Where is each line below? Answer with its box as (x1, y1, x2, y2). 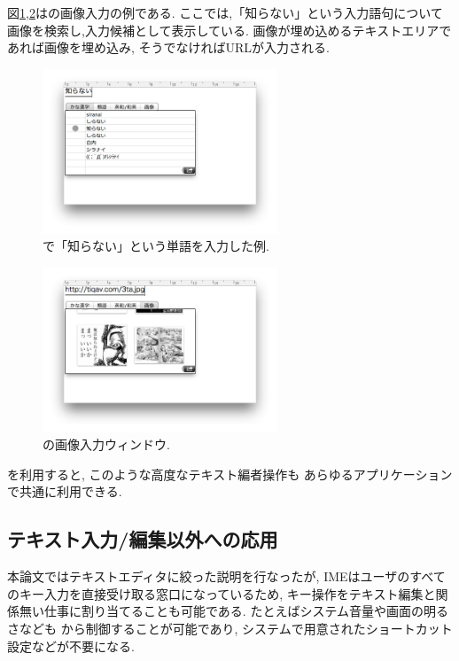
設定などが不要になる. (7, 636, 135, 655)
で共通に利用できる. (7, 482, 122, 501)
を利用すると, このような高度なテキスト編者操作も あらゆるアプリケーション (7, 464, 453, 483)
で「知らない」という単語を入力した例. (43, 237, 269, 255)
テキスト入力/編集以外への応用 (7, 525, 278, 553)
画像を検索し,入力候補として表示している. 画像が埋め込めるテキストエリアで (7, 20, 452, 39)
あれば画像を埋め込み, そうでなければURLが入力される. (7, 38, 330, 57)
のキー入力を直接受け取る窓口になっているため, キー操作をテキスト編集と (7, 584, 436, 603)
